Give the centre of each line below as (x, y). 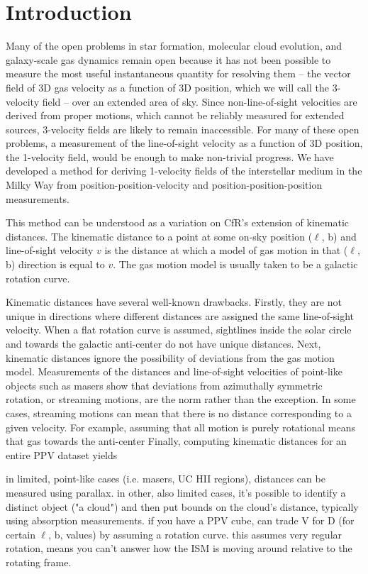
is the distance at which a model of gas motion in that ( (226, 250)
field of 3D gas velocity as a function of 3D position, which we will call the (167, 87)
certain (21, 534)
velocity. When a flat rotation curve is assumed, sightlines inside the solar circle (179, 330)
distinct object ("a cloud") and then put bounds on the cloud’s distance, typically (182, 506)
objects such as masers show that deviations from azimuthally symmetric (164, 385)
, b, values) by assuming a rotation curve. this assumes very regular (195, 534)
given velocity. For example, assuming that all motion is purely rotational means (180, 427)
